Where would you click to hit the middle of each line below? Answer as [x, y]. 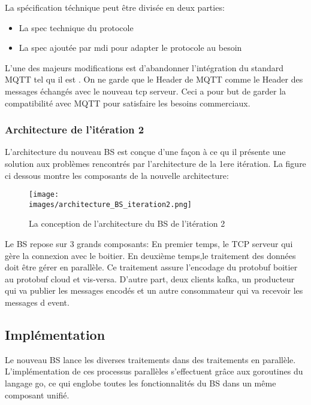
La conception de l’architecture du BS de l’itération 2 [127, 223]
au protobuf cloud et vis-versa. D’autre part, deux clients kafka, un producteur [150, 278]
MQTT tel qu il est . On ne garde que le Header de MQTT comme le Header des [154, 79]
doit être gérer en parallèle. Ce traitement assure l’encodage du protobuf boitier [151, 267]
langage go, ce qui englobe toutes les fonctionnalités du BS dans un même [141, 383]
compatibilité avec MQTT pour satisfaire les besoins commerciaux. [128, 103]
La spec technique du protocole [76, 27]
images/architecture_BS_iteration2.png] [111, 204]
